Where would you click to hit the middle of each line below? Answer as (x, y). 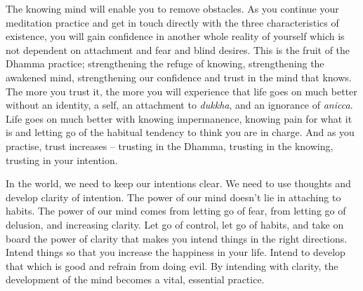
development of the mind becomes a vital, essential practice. (135, 279)
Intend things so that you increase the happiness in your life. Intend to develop (176, 252)
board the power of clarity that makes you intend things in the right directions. (177, 238)
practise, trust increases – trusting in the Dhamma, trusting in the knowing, (170, 145)
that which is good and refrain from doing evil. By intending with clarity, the (172, 265)
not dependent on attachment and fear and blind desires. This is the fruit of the (178, 49)
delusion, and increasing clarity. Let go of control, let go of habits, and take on (175, 224)
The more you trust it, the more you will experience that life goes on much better (181, 91)
